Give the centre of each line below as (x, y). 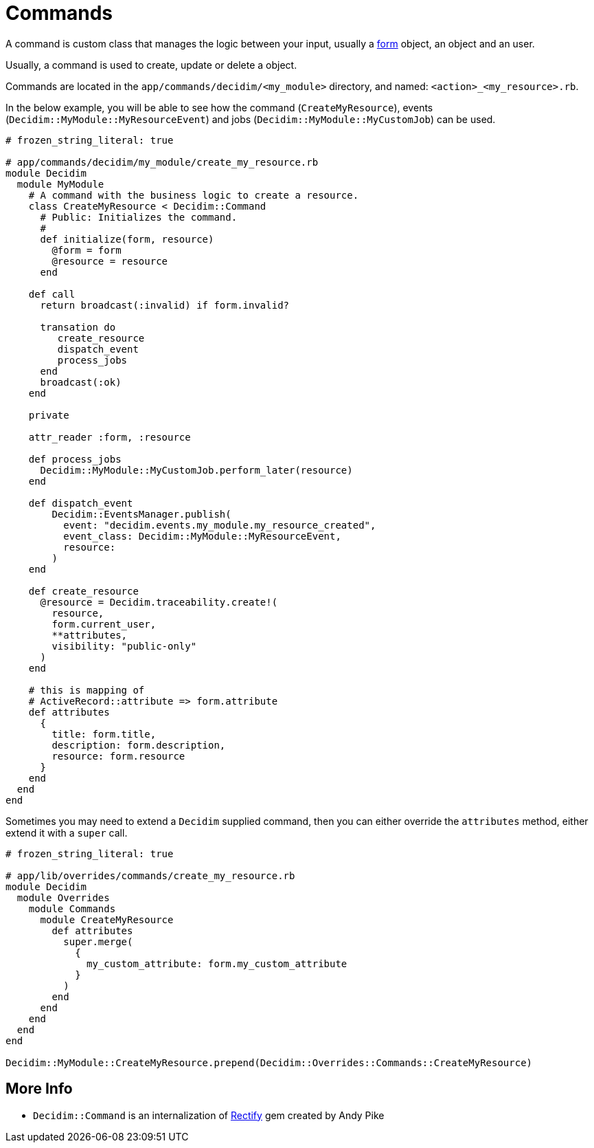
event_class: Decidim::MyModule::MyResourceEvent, (202, 536)
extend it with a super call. (67, 832)
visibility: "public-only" (124, 646)
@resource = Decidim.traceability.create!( (159, 602)
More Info (39, 1089)
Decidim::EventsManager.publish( (141, 514)
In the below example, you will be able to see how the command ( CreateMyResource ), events (219, 107)
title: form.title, (104, 734)
